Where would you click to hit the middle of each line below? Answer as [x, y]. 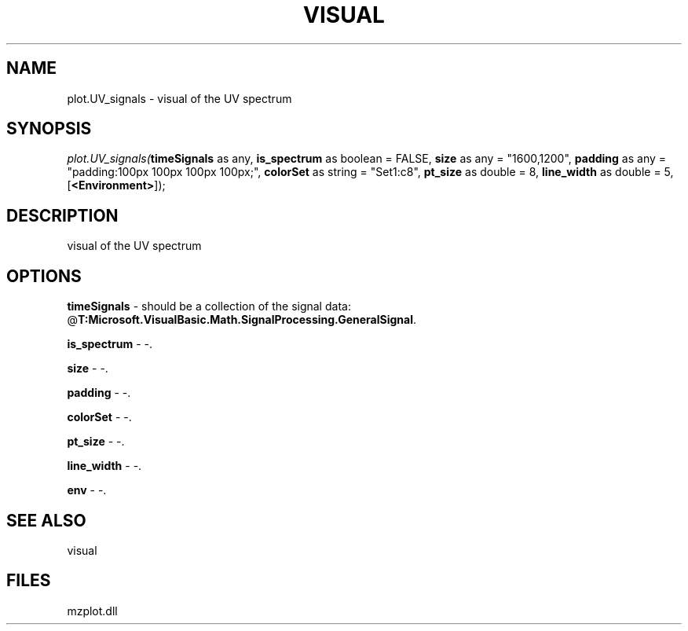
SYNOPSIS [49, 129]
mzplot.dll [92, 611]
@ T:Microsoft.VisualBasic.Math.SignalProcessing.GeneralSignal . [242, 320]
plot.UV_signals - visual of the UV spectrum [179, 98]
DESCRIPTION [62, 215]
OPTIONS [44, 276]
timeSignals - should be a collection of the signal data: [209, 306]
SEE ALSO [46, 520]
